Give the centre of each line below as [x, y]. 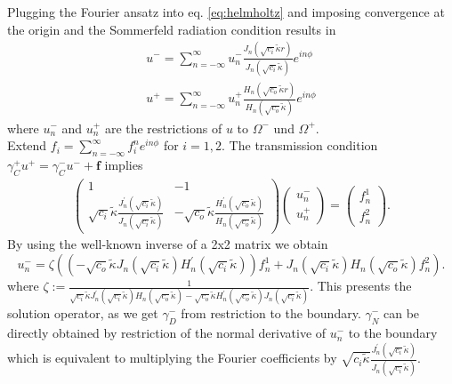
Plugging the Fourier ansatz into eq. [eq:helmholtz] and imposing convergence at [226, 12]
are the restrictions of [163, 128]
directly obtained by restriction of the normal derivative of [167, 333]
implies [124, 164]
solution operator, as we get [83, 313]
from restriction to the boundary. [271, 313]
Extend [27, 145]
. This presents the [361, 286]
